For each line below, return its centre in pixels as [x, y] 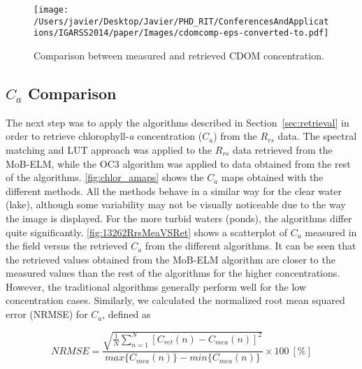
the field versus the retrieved [67, 246]
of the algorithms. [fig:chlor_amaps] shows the [105, 177]
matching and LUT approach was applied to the [109, 149]
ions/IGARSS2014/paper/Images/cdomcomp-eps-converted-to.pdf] [181, 33]
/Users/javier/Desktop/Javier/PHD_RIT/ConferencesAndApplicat [181, 21]
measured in [331, 232]
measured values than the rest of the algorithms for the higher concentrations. [173, 273]
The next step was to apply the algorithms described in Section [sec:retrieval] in [178, 122]
